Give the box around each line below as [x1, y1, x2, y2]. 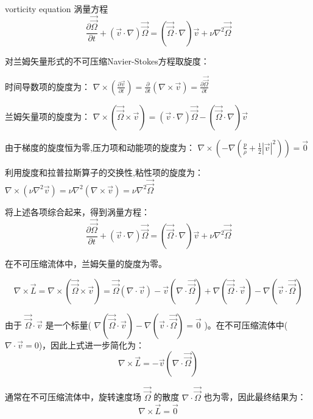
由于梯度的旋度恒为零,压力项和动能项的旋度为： [5, 140, 195, 153]
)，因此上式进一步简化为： [38, 338, 145, 351]
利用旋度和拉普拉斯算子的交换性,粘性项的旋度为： [5, 165, 203, 178]
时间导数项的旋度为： [5, 80, 90, 92]
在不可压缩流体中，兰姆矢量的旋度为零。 [5, 257, 167, 270]
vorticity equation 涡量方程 [5, 2, 108, 15]
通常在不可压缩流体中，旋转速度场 [5, 390, 141, 403]
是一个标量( [45, 318, 91, 331]
